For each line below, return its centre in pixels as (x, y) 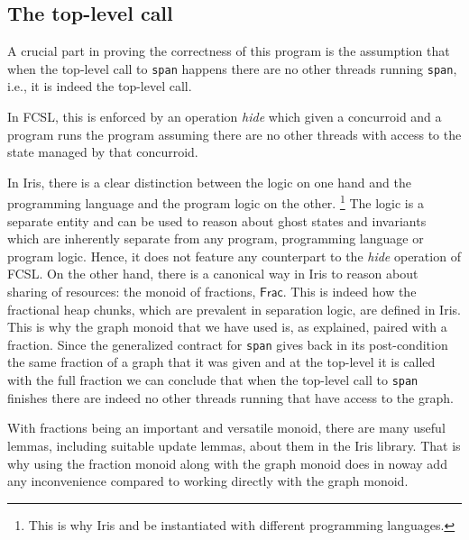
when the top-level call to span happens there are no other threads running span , (232, 68)
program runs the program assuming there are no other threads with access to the (234, 134)
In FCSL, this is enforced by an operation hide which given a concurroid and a (225, 117)
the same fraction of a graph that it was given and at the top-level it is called (221, 362)
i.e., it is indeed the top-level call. (100, 86)
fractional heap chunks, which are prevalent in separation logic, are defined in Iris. (234, 309)
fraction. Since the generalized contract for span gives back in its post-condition (228, 344)
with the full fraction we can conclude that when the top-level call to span (213, 380)
